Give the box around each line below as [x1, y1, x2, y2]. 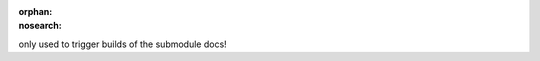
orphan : [18, 6, 53, 17]
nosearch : [18, 20, 62, 32]
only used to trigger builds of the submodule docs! [18, 38, 227, 50]
